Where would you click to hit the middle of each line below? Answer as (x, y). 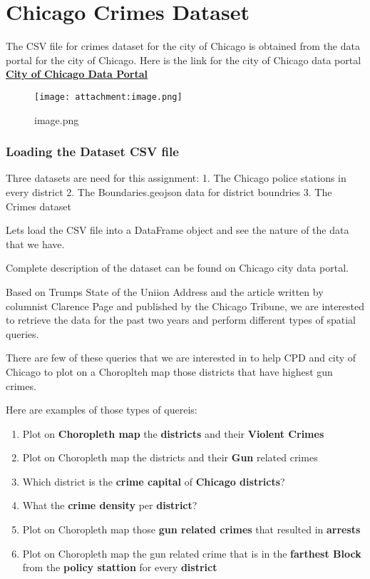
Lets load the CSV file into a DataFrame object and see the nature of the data (178, 230)
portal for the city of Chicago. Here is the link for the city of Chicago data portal (184, 60)
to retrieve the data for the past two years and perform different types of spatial (181, 320)
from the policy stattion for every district (120, 567)
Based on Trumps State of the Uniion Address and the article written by (165, 291)
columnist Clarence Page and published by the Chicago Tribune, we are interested (185, 306)
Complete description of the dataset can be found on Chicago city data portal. (177, 268)
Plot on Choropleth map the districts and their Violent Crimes (173, 433)
